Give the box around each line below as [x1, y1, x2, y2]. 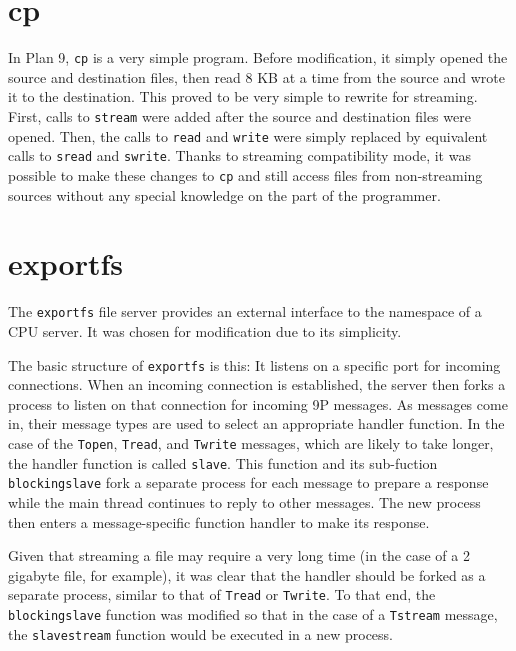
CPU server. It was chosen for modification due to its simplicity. [8, 320, 402, 341]
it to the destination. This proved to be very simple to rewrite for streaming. [8, 86, 478, 107]
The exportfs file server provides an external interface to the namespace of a [8, 301, 482, 322]
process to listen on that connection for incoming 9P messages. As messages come [8, 393, 508, 414]
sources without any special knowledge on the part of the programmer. [8, 184, 441, 205]
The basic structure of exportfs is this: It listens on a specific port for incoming [8, 354, 501, 375]
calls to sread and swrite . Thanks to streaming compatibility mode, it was [8, 145, 471, 166]
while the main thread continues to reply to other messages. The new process [8, 491, 481, 512]
